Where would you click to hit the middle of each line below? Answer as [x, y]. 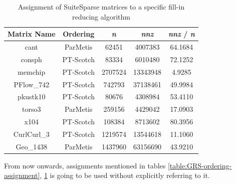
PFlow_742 [32, 84]
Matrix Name [32, 34]
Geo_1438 [32, 146]
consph [31, 59]
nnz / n [181, 34]
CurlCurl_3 [31, 134]
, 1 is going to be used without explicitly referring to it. [125, 175]
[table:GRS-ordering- [200, 165]
